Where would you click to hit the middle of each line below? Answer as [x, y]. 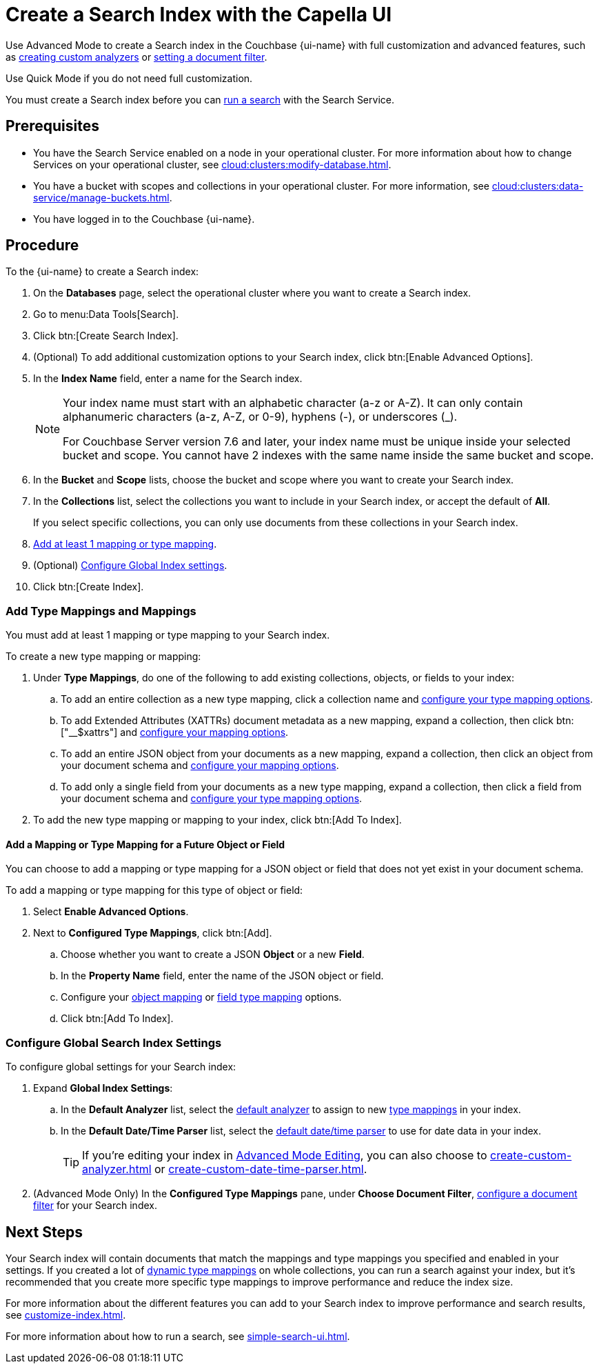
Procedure [42, 246]
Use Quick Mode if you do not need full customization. [129, 78]
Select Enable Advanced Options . [111, 912]
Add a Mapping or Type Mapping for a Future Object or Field [145, 844]
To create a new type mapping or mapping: [103, 657]
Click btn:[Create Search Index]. [106, 336]
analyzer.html [117, 1169]
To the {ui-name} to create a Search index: [102, 272]
